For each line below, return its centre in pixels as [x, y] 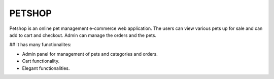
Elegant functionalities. [46, 68]
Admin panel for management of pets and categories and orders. [90, 54]
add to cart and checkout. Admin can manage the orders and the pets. [83, 35]
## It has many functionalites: [40, 45]
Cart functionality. [41, 61]
